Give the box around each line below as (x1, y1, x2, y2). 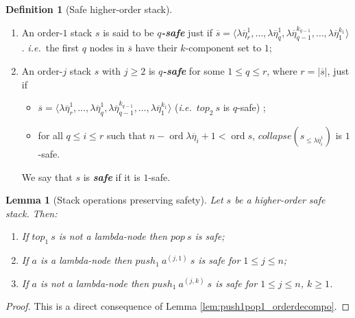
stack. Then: (5, 206, 58, 220)
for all (38, 127, 63, 142)
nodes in (89, 40, 125, 55)
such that (106, 127, 147, 142)
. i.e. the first (21, 40, 79, 55)
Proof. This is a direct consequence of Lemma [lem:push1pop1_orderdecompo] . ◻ (5, 299, 350, 313)
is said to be (103, 25, 154, 39)
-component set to (185, 40, 262, 55)
